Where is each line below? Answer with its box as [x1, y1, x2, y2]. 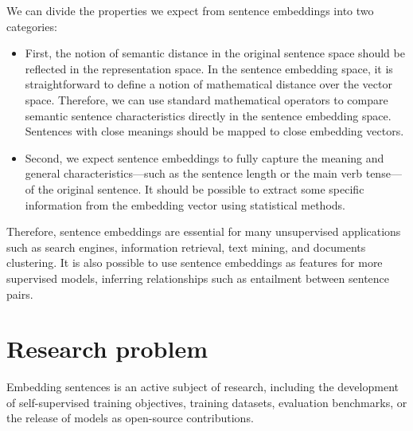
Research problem [6, 332, 208, 365]
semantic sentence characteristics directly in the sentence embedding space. [25, 107, 392, 123]
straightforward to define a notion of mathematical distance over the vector [25, 76, 392, 92]
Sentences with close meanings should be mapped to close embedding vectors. [25, 123, 404, 139]
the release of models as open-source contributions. [6, 409, 254, 426]
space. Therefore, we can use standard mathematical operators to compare [25, 91, 388, 108]
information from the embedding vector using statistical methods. [25, 196, 345, 213]
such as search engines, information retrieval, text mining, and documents [6, 238, 366, 255]
